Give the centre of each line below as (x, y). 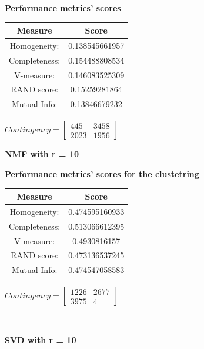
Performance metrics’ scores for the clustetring (102, 174)
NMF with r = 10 (42, 154)
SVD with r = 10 (41, 340)
